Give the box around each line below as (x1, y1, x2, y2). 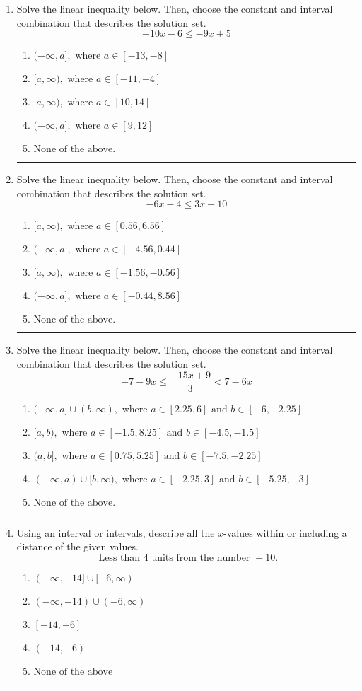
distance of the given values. (16, 539, 139, 554)
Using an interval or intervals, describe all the (16, 525, 215, 540)
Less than (98, 552, 141, 563)
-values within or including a (223, 525, 347, 540)
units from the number (151, 552, 250, 563)
